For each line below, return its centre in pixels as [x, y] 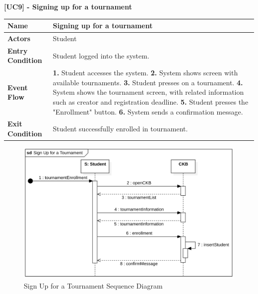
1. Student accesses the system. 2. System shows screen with [145, 73]
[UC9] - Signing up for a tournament [68, 6]
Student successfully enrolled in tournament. [120, 129]
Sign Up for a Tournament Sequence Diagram [93, 285]
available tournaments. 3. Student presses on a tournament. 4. [148, 82]
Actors [19, 38]
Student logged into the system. [101, 55]
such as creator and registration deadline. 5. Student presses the [151, 102]
